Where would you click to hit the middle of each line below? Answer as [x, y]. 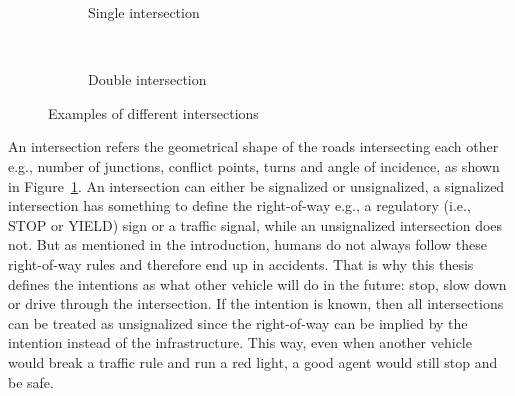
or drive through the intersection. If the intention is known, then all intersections [256, 303]
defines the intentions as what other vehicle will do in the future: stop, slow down [257, 283]
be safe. [31, 381]
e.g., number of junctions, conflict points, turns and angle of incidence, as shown [254, 165]
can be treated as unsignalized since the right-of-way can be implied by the [238, 322]
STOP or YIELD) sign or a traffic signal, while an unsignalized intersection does [255, 224]
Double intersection [147, 79]
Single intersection [144, 12]
